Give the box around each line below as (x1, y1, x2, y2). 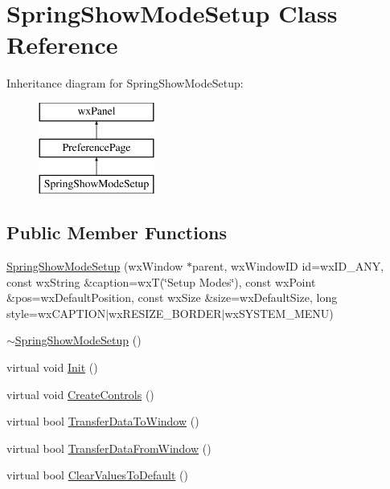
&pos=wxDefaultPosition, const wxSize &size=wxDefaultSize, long (6, 289, 338, 306)
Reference (6, 28, 118, 61)
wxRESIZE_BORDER (109, 304, 222, 321)
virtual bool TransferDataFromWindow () (6, 439, 211, 456)
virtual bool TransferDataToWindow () (6, 413, 199, 430)
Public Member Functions (6, 220, 227, 245)
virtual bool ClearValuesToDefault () (6, 467, 188, 483)
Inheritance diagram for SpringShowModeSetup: (6, 75, 244, 92)
